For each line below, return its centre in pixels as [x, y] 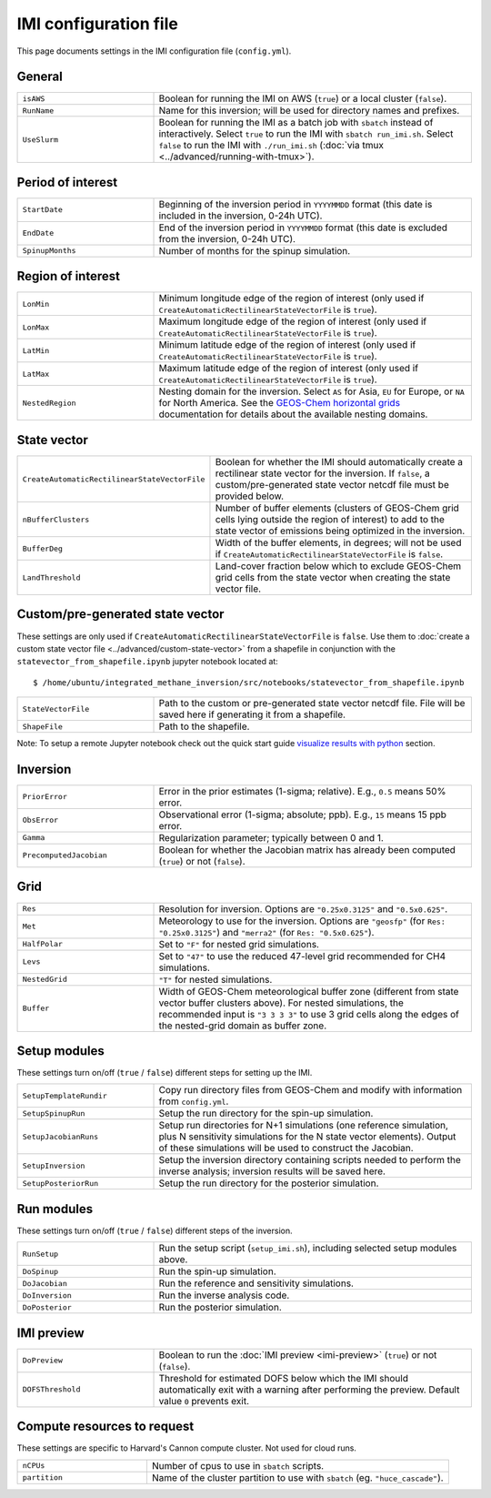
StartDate [43, 210]
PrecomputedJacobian [65, 855]
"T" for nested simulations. [215, 979]
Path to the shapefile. [204, 726]
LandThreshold [51, 577]
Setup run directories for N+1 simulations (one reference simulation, [304, 1126]
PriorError [45, 797]
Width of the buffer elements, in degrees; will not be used [338, 543]
